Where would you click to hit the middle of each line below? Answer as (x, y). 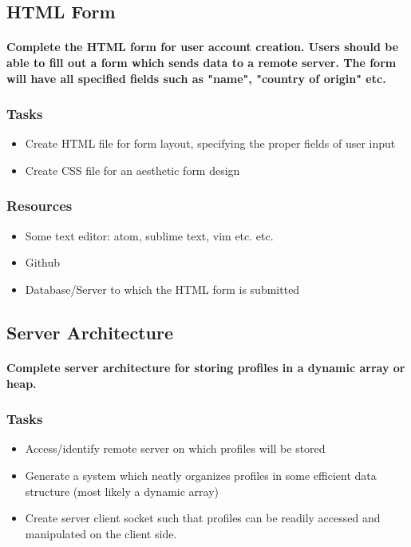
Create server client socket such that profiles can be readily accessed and (203, 518)
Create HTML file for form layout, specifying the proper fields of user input (210, 143)
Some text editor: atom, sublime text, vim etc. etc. (149, 235)
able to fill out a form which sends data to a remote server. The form (202, 62)
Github (43, 262)
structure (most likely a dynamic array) (122, 491)
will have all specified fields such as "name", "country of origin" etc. (196, 78)
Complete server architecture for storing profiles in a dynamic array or (206, 367)
